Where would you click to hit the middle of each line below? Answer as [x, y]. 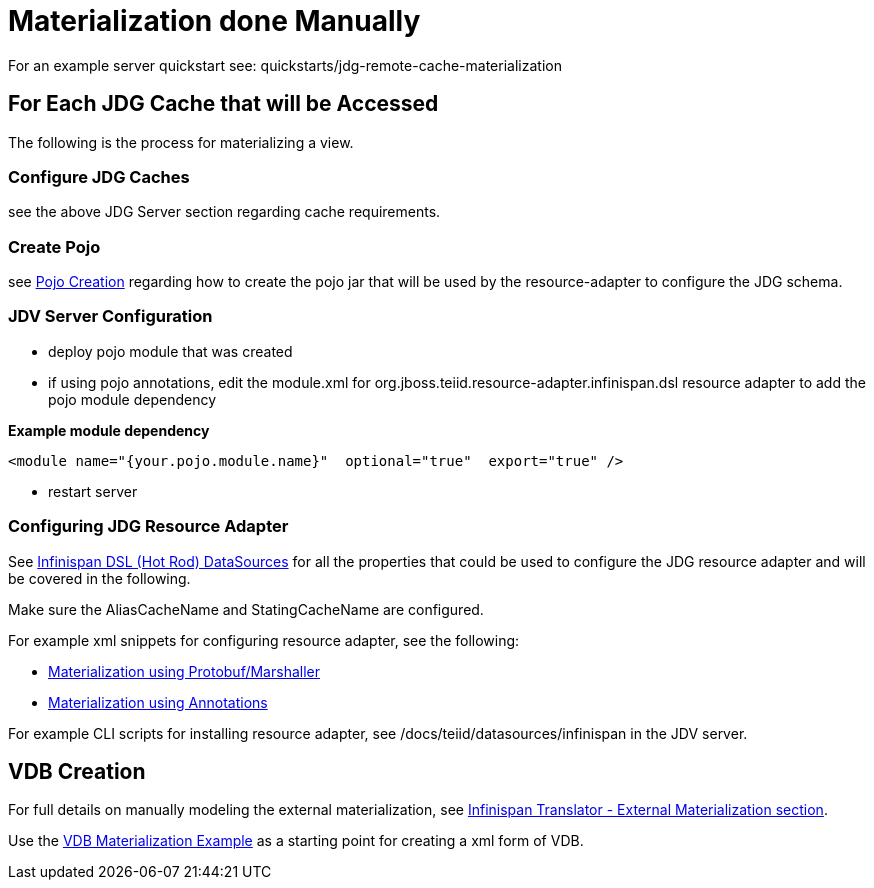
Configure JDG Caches [99, 176]
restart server [93, 491]
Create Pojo [54, 246]
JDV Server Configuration [110, 316]
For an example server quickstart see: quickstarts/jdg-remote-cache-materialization [285, 65]
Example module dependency [109, 430]
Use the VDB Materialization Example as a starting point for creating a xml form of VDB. [296, 841]
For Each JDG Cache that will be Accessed [223, 104]
